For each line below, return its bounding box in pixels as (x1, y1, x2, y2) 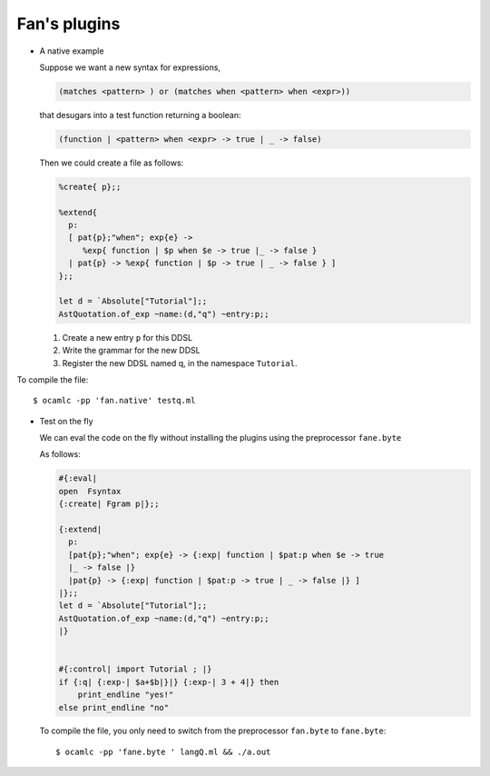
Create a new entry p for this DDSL (62, 332, 193, 343)
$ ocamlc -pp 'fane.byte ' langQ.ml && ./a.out (55, 746, 271, 757)
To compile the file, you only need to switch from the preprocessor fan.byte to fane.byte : (39, 725, 387, 736)
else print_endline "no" (58, 702, 170, 712)
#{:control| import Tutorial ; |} (58, 664, 212, 674)
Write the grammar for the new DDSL (62, 345, 201, 356)
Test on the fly (39, 415, 94, 426)
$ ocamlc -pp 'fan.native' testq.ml (33, 395, 196, 406)
